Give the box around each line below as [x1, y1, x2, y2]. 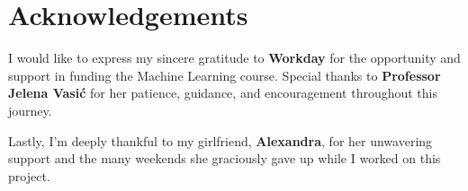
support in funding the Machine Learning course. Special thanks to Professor [8, 65, 441, 84]
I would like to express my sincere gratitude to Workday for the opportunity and [8, 48, 461, 67]
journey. [8, 100, 52, 119]
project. [8, 166, 50, 185]
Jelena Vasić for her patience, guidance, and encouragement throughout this [8, 83, 438, 102]
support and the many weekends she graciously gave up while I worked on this [8, 149, 441, 168]
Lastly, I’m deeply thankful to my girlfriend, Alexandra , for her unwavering [8, 131, 433, 150]
